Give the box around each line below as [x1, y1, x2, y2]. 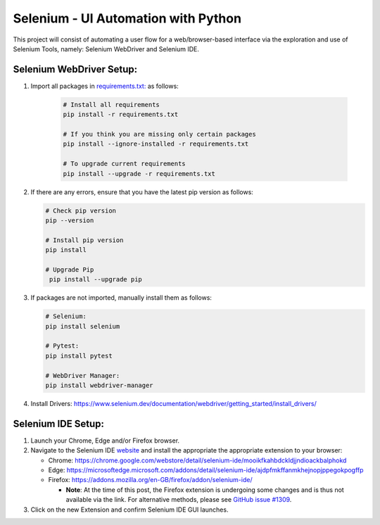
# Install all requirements [63, 101, 160, 108]
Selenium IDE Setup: [13, 417, 105, 429]
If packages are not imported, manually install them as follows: [30, 293, 213, 302]
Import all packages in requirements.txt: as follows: [30, 82, 179, 90]
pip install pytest [45, 352, 113, 360]
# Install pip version [45, 236, 124, 244]
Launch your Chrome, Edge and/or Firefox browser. [30, 436, 179, 445]
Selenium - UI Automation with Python [13, 11, 242, 26]
